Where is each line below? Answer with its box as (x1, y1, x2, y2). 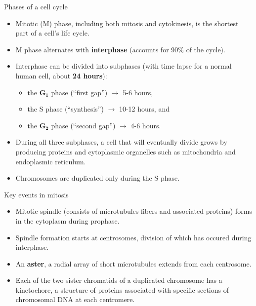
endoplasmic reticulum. (15, 156, 86, 166)
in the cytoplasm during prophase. (15, 215, 120, 226)
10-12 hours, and (119, 104, 170, 114)
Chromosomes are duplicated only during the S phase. (15, 173, 180, 183)
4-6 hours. (130, 120, 161, 130)
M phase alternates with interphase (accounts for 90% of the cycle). (15, 44, 225, 54)
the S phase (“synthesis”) (27, 104, 104, 114)
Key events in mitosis (4, 189, 69, 199)
